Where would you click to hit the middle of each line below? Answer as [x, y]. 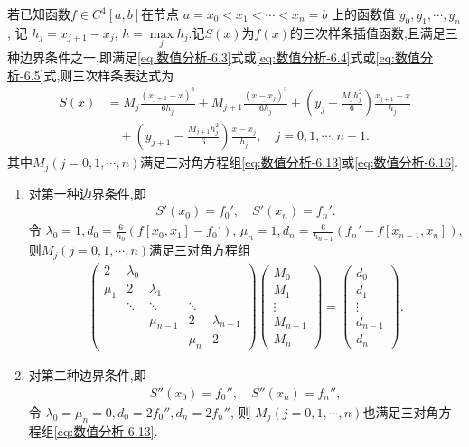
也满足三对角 [401, 411]
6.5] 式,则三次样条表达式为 [99, 74]
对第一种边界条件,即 [87, 193]
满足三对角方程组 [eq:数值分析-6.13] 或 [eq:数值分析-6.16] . [299, 162]
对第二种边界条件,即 [87, 375]
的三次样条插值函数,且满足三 [374, 32]
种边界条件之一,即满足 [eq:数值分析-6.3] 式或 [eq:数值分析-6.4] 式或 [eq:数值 [214, 57]
